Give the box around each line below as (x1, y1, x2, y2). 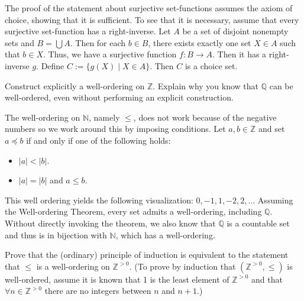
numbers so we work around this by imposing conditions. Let (5, 122, 226, 135)
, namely (89, 111, 120, 123)
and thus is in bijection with (5, 228, 107, 241)
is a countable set (227, 216, 290, 229)
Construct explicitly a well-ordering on (5, 79, 145, 92)
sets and (5, 36, 34, 48)
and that (251, 273, 283, 285)
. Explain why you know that (153, 79, 259, 92)
